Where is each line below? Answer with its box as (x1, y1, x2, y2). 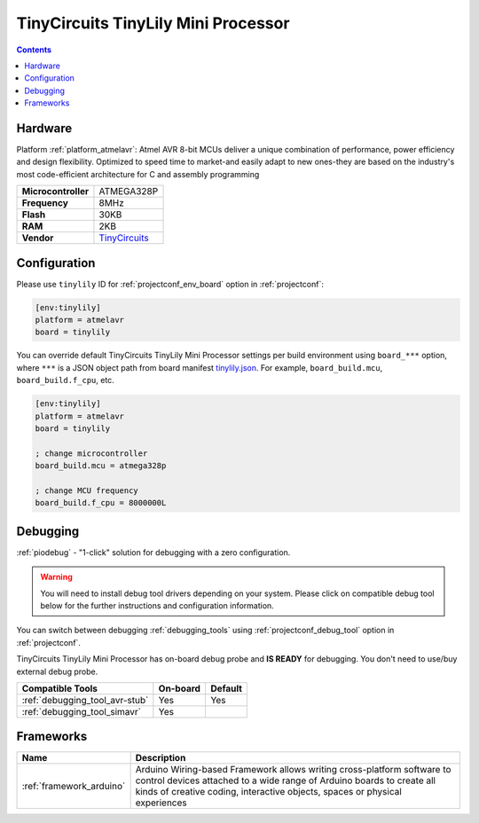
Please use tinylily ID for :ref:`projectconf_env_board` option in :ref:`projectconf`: (16, 278, 324, 289)
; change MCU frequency (35, 485, 139, 496)
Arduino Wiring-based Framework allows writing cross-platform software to (135, 764, 452, 776)
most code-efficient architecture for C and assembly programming (16, 169, 260, 179)
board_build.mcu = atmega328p (35, 461, 167, 471)
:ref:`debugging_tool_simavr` (21, 705, 142, 717)
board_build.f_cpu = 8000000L (35, 498, 167, 508)
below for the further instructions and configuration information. (40, 600, 274, 611)
